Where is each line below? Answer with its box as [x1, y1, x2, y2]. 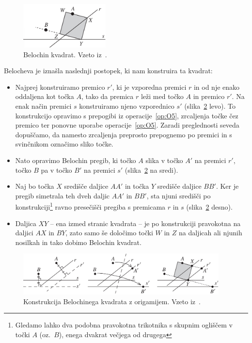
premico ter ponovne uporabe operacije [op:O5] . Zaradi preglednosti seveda [15, 120, 239, 130]
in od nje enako [193, 82, 240, 92]
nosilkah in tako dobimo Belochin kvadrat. [15, 237, 142, 247]
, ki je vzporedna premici [112, 82, 187, 92]
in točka [125, 181, 149, 191]
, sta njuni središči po [146, 190, 211, 200]
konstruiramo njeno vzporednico [79, 100, 174, 111]
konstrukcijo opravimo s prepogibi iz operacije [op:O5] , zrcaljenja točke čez [15, 110, 238, 120]
